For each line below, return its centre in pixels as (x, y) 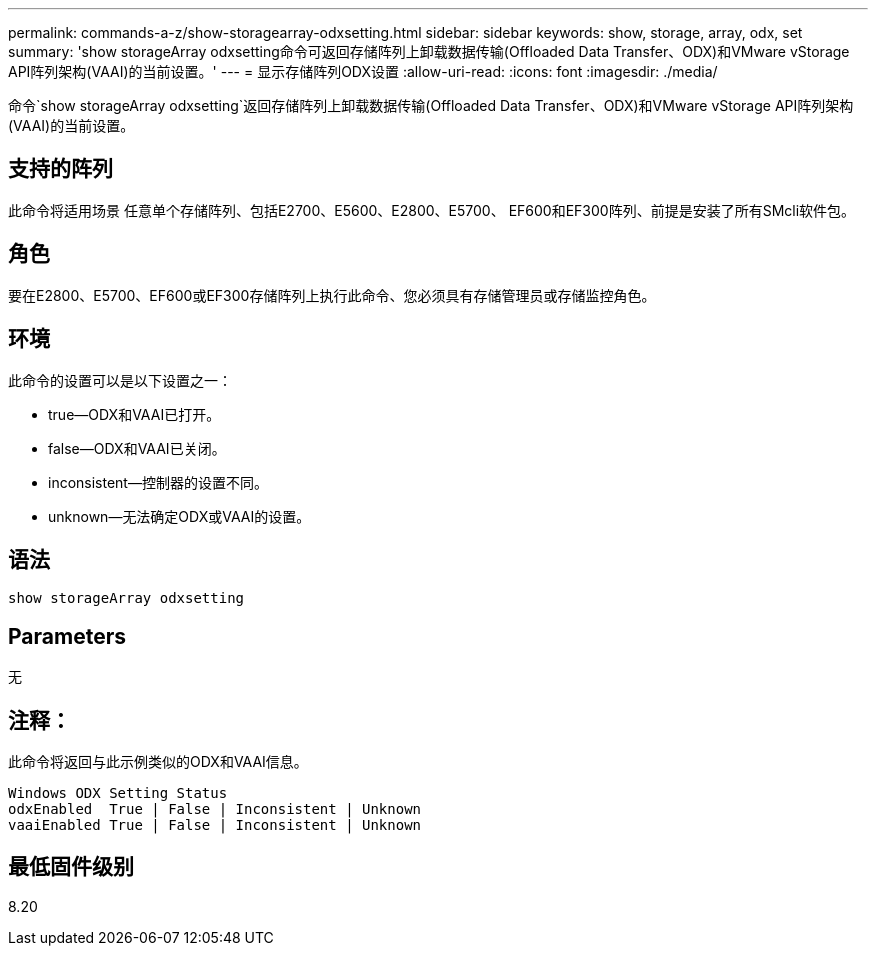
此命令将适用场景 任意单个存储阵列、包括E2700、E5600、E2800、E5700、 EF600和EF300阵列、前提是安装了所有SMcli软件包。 (432, 210)
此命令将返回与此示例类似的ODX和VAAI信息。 (158, 762)
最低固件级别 (71, 867)
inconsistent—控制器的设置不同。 (158, 482)
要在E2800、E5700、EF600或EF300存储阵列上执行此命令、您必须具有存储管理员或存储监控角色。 (332, 295)
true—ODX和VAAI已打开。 (134, 414)
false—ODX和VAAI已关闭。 (137, 448)
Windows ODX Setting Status (118, 793)
